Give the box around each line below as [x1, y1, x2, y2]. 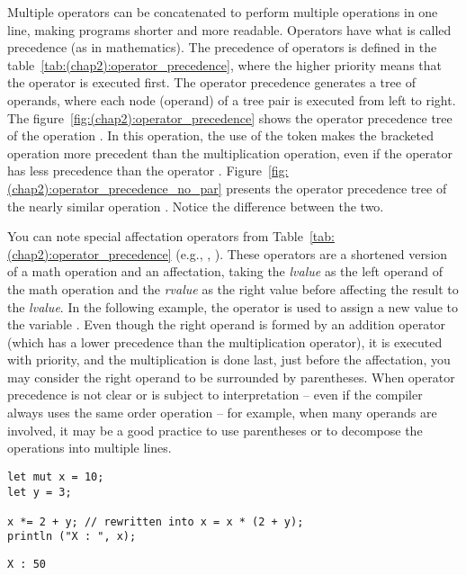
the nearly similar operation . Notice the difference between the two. [7, 196, 384, 215]
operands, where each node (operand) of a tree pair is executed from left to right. [7, 90, 456, 109]
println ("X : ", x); [7, 530, 137, 544]
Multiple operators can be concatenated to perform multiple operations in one [7, 3, 438, 21]
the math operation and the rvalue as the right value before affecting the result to [7, 279, 459, 298]
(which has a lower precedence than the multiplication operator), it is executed [7, 332, 443, 351]
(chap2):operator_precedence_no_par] [7, 178, 222, 197]
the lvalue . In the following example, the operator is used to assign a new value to [7, 297, 458, 316]
